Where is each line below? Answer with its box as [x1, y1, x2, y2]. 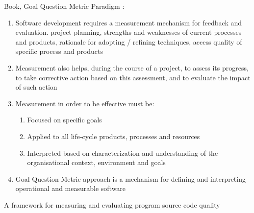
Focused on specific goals [27, 115, 102, 125]
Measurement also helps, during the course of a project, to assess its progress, [15, 62, 249, 72]
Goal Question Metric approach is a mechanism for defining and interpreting [15, 173, 246, 184]
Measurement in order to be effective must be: [15, 98, 154, 108]
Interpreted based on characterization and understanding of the [27, 147, 218, 158]
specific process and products [15, 46, 103, 56]
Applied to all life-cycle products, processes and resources [27, 131, 200, 141]
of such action [15, 82, 57, 92]
